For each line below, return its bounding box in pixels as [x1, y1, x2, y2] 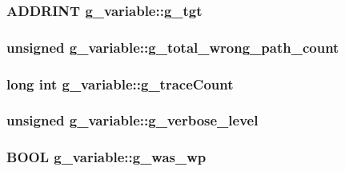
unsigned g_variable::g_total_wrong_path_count [6, 37, 339, 57]
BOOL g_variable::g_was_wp [6, 147, 207, 167]
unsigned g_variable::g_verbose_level [6, 110, 259, 130]
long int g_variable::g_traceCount [6, 74, 234, 93]
